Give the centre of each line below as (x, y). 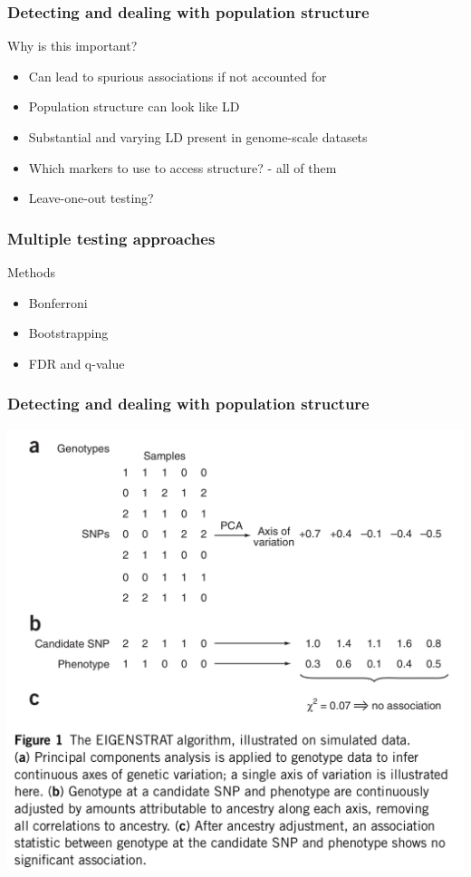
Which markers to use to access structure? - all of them (183, 167)
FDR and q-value (77, 363)
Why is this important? (72, 46)
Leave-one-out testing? (91, 198)
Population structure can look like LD (134, 106)
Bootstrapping (68, 333)
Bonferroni (58, 302)
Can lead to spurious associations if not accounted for (178, 76)
